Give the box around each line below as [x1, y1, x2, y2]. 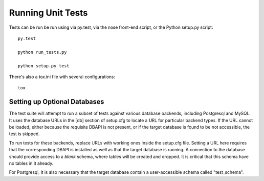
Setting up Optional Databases [9, 98, 105, 106]
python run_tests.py [18, 49, 67, 55]
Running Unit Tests [9, 7, 88, 18]
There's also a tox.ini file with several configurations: [9, 74, 115, 80]
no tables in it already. [9, 160, 54, 166]
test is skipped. [9, 131, 40, 137]
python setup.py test [18, 63, 69, 68]
